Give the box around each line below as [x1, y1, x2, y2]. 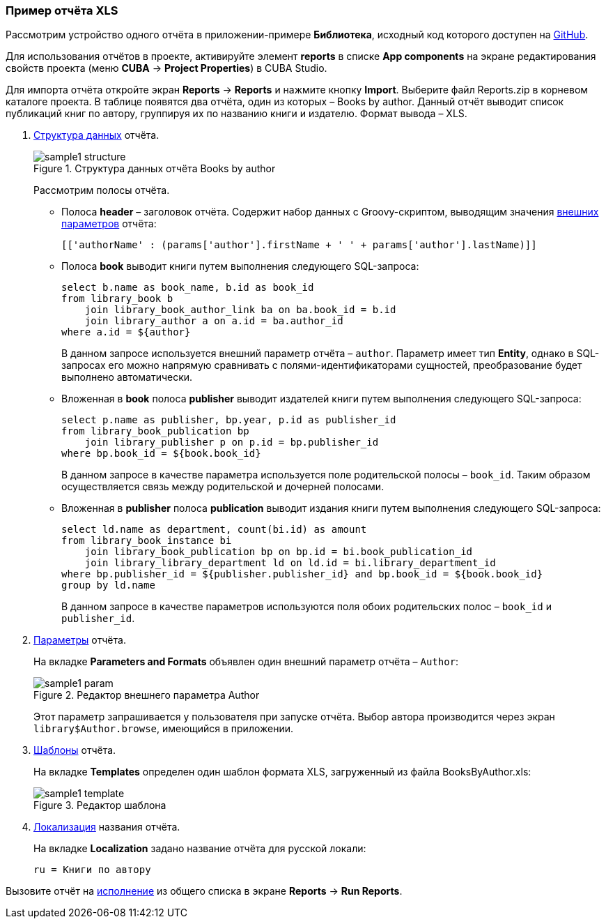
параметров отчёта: [61, 218, 157, 230]
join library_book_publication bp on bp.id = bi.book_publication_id [84, 546, 473, 558]
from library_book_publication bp [61, 425, 249, 437]
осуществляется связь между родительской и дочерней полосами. [61, 480, 384, 493]
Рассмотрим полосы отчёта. [33, 184, 170, 197]
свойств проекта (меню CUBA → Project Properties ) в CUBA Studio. [6, 62, 327, 75]
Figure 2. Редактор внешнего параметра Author [33, 689, 260, 702]
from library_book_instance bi [61, 535, 232, 547]
